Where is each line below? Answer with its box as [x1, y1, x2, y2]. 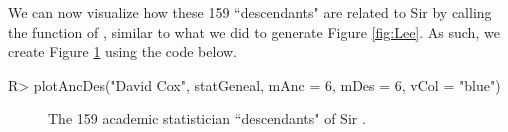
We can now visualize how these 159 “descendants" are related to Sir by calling [8, 2, 492, 22]
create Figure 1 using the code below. [8, 41, 238, 62]
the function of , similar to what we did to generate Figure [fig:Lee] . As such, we [8, 21, 500, 42]
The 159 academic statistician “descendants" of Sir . [48, 108, 366, 129]
